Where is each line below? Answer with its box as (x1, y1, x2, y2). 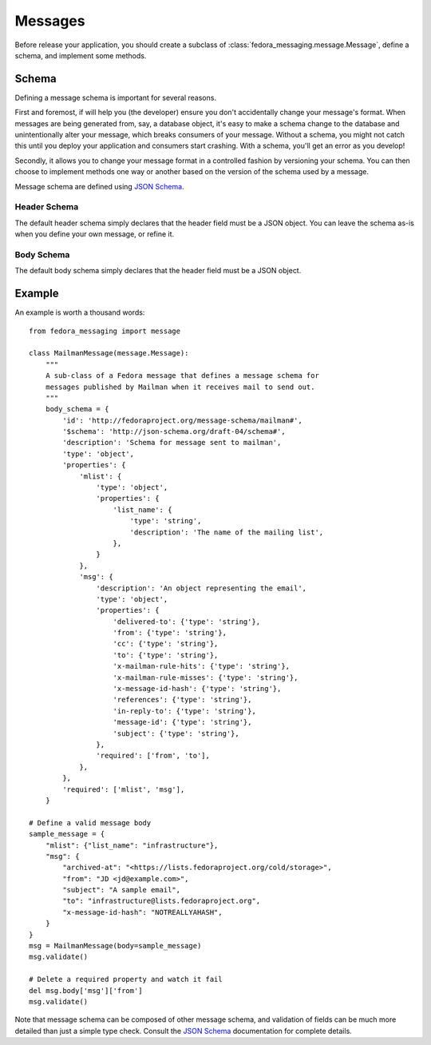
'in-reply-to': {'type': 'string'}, (113, 706, 257, 715)
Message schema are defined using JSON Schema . (14, 181, 184, 191)
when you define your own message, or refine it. (14, 229, 175, 239)
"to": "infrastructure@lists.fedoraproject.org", (62, 896, 261, 906)
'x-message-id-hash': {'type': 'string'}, (113, 684, 282, 693)
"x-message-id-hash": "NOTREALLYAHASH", (62, 908, 223, 916)
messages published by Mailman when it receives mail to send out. (45, 382, 315, 391)
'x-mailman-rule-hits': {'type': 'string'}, (113, 662, 291, 671)
